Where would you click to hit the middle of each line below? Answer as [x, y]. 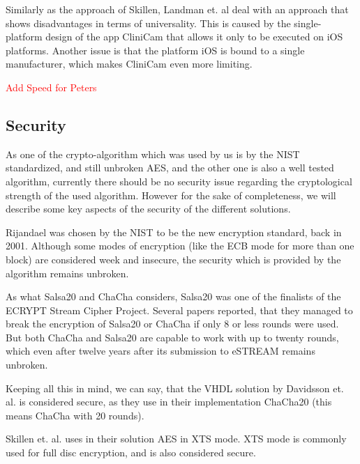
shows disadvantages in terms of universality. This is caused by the [148, 23]
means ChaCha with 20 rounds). [75, 415]
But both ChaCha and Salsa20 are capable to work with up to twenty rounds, [172, 337]
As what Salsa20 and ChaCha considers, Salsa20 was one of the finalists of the [173, 296]
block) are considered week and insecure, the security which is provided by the [173, 259]
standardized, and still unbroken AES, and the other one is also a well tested [170, 168]
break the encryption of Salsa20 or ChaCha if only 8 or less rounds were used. [172, 324]
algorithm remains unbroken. [67, 273]
